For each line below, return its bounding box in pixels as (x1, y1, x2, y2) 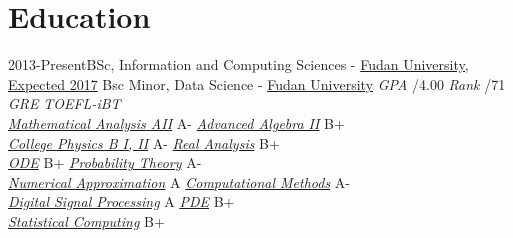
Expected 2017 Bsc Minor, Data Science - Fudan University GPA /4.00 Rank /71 (8, 73, 506, 94)
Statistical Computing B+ (8, 210, 165, 231)
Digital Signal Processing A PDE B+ (8, 191, 235, 212)
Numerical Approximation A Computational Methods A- (8, 171, 350, 192)
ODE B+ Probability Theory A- (8, 152, 202, 173)
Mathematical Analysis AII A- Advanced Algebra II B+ (8, 112, 345, 133)
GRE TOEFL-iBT (8, 93, 121, 114)
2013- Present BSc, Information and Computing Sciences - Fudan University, (8, 54, 469, 75)
